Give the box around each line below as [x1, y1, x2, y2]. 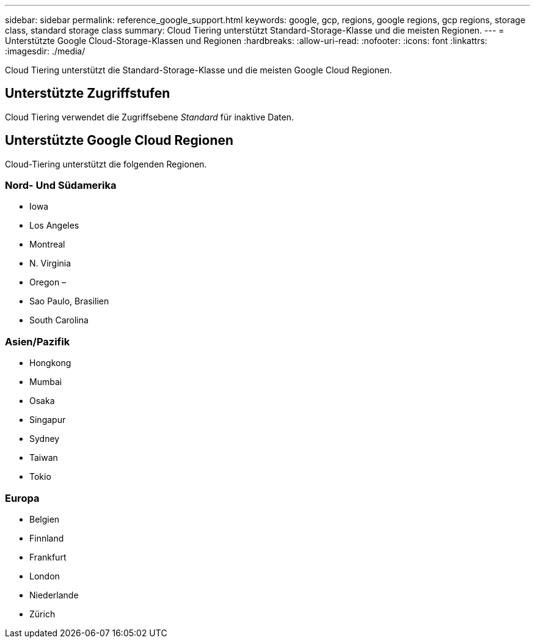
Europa [5, 491, 40, 504]
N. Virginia [29, 258, 71, 269]
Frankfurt [29, 551, 67, 562]
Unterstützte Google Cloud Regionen [5, 133, 234, 149]
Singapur [29, 414, 66, 425]
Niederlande [29, 589, 79, 600]
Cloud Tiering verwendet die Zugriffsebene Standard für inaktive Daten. [5, 111, 294, 122]
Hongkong [29, 358, 71, 369]
